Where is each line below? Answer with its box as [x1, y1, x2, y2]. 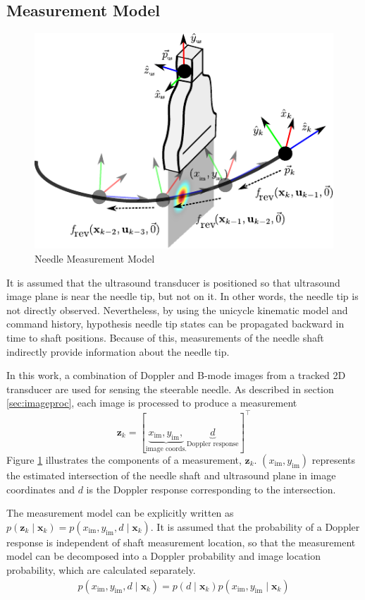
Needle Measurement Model [35, 251, 155, 266]
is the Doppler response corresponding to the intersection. [86, 481, 336, 496]
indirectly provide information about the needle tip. [6, 344, 230, 359]
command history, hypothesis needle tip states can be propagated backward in [6, 316, 345, 331]
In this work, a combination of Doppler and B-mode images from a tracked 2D [6, 368, 346, 383]
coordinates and [6, 481, 75, 496]
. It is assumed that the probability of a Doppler [150, 519, 360, 534]
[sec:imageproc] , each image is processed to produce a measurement [6, 395, 297, 410]
